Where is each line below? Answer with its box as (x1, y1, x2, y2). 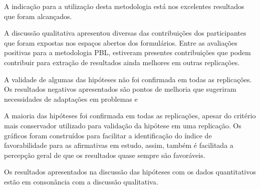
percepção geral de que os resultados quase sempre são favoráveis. (4, 149, 205, 160)
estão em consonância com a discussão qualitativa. (4, 176, 158, 186)
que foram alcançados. (4, 11, 72, 21)
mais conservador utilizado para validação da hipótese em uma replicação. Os (4, 120, 241, 130)
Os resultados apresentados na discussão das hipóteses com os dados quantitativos (4, 166, 256, 177)
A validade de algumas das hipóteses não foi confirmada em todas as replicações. (4, 74, 252, 84)
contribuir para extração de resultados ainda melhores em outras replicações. (4, 57, 240, 67)
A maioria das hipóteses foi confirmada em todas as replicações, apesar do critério (4, 110, 256, 121)
